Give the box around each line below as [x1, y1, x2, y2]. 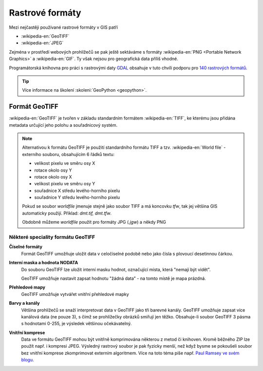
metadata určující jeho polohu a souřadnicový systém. [9, 122, 118, 128]
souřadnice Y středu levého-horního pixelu [34, 195, 120, 200]
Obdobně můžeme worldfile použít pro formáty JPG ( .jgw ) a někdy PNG [22, 219, 167, 225]
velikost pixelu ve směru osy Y [34, 181, 95, 187]
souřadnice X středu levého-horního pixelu [34, 188, 120, 194]
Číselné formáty [9, 244, 42, 250]
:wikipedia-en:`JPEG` [21, 40, 64, 46]
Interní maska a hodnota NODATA [9, 260, 78, 266]
